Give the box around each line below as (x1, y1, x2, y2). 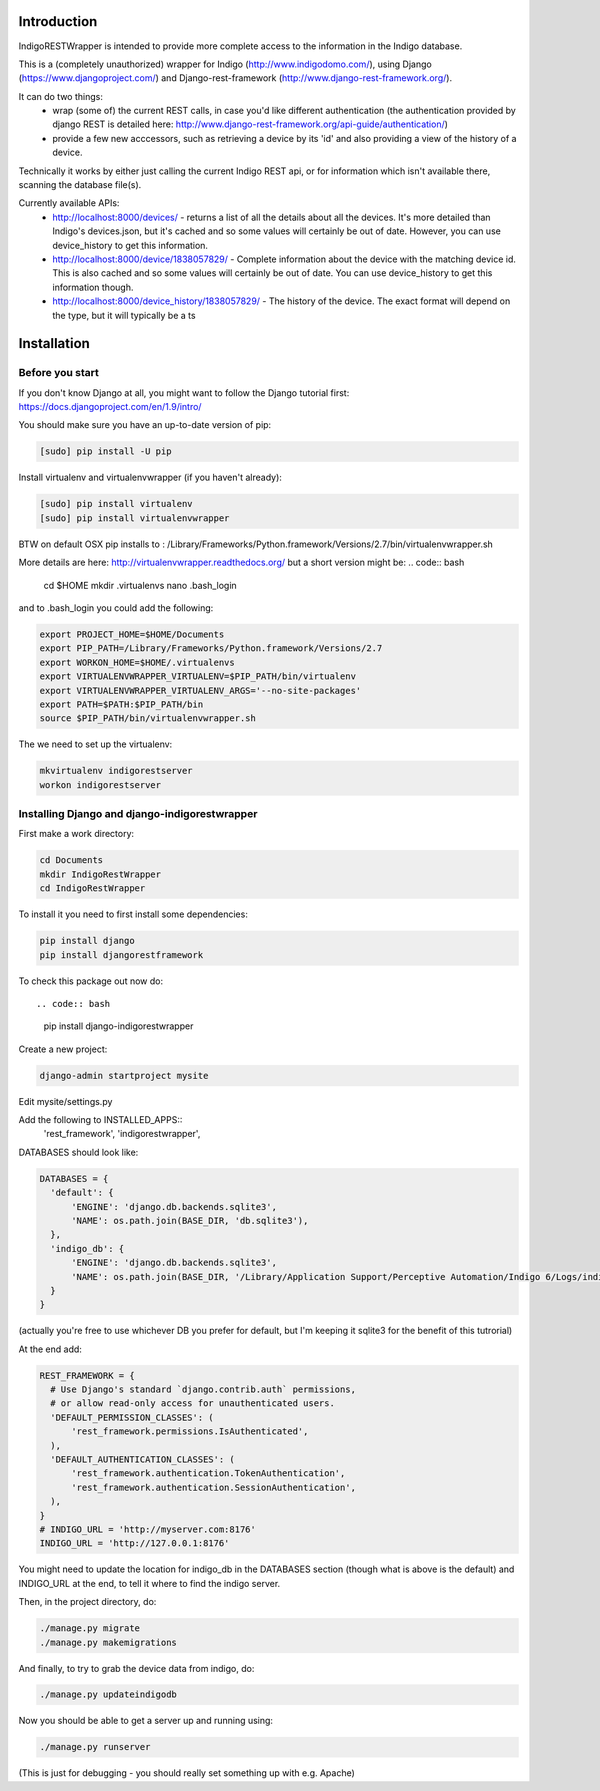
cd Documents (39, 855, 104, 866)
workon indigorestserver (39, 779, 162, 790)
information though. (52, 281, 134, 293)
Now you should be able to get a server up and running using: (18, 1715, 274, 1727)
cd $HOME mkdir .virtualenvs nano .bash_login (43, 579, 237, 591)
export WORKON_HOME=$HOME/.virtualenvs (39, 656, 235, 668)
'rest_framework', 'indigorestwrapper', (43, 1128, 201, 1140)
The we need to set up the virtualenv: (18, 738, 173, 750)
